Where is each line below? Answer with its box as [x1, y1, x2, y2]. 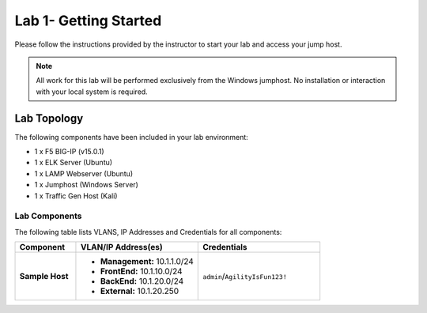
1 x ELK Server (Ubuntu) [34, 158, 113, 168]
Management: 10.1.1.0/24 [100, 256, 194, 267]
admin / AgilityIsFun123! [202, 271, 288, 282]
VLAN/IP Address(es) [80, 242, 163, 253]
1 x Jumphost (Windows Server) [34, 180, 138, 190]
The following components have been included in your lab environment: [14, 132, 248, 141]
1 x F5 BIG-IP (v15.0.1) [34, 147, 104, 156]
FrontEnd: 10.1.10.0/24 [100, 266, 183, 277]
